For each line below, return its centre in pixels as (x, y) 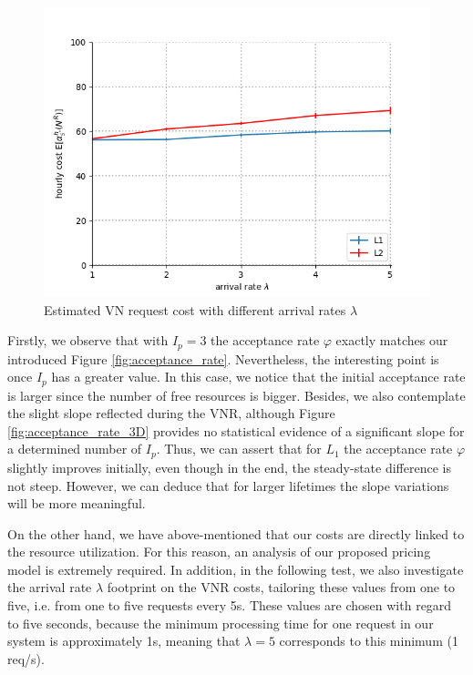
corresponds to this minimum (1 (369, 641)
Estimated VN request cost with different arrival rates (195, 309)
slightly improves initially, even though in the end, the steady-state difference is (229, 467)
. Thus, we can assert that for (239, 449)
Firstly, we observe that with (88, 340)
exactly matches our (392, 340)
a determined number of (75, 449)
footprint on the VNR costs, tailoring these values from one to (281, 587)
